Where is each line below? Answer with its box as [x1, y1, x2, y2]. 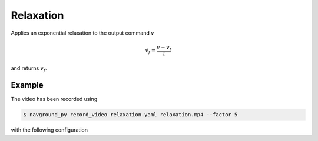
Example [11, 80, 44, 90]
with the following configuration [11, 126, 88, 133]
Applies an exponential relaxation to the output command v [11, 29, 154, 36]
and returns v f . [11, 65, 47, 73]
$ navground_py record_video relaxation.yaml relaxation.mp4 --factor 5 [23, 112, 238, 118]
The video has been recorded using [11, 96, 98, 103]
